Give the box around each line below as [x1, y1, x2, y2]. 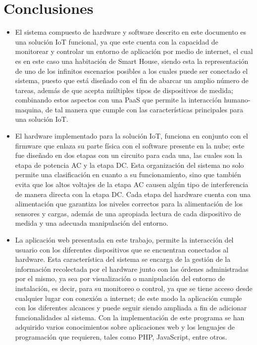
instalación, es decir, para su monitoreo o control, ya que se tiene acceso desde [15, 283, 253, 293]
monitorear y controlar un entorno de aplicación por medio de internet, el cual [15, 46, 253, 56]
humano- [224, 95, 251, 105]
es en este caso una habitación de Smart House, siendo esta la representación [15, 55, 249, 66]
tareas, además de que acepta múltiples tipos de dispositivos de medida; [15, 85, 233, 95]
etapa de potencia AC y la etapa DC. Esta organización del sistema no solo [15, 159, 244, 170]
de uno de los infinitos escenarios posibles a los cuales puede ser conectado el [15, 65, 248, 76]
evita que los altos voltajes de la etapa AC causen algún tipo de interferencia [15, 179, 249, 190]
